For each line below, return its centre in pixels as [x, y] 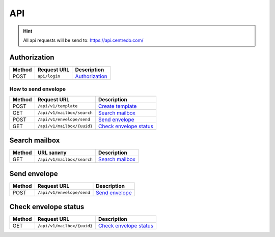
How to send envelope [38, 89]
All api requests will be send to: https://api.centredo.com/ [83, 40]
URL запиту [52, 153]
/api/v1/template [58, 106]
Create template [118, 106]
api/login [49, 76]
